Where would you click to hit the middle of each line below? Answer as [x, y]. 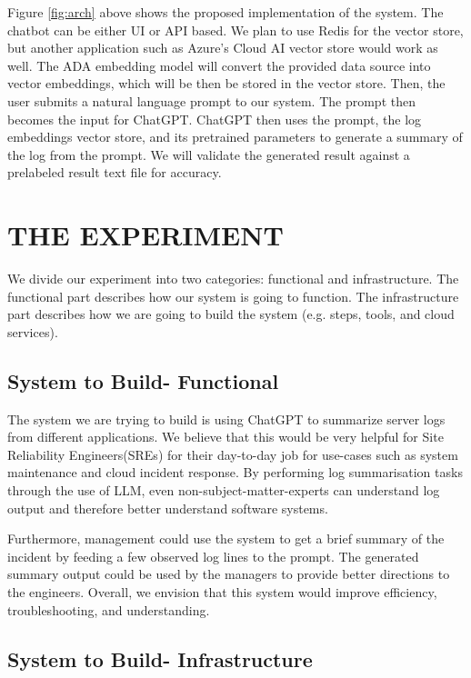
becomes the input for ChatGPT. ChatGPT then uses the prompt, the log [215, 119]
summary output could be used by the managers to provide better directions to [229, 574]
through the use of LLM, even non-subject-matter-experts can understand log [224, 490]
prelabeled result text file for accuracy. [115, 172]
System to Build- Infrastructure [160, 658]
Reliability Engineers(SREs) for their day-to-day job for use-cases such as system [233, 454]
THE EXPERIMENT [145, 235]
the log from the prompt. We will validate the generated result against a [209, 154]
